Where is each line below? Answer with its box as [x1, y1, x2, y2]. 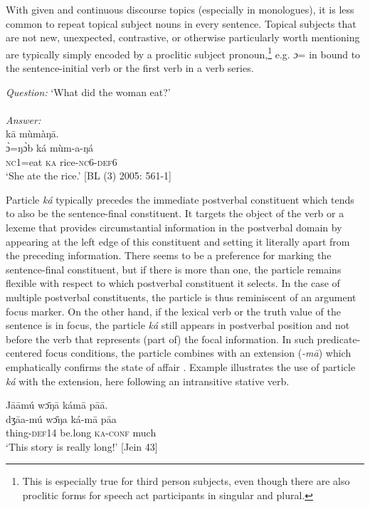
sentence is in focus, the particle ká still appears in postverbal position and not [6, 318, 350, 333]
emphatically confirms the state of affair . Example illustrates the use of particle [6, 359, 356, 374]
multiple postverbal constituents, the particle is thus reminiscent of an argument [6, 289, 356, 304]
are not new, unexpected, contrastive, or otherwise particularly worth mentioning [6, 30, 360, 45]
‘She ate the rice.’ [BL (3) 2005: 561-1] [6, 168, 171, 183]
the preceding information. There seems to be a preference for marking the [6, 248, 332, 263]
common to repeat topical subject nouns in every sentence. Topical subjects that [6, 16, 356, 31]
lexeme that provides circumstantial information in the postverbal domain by [6, 219, 342, 234]
